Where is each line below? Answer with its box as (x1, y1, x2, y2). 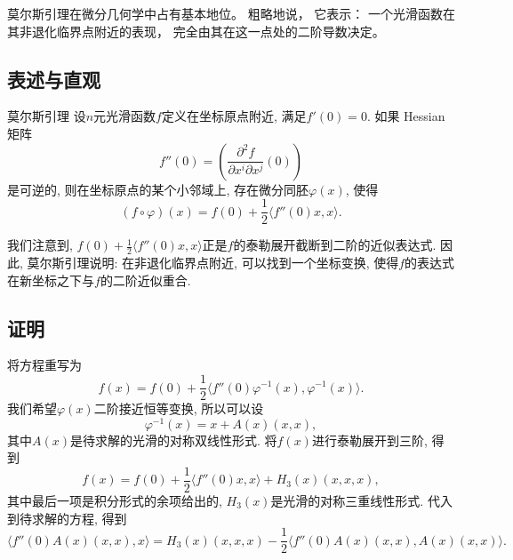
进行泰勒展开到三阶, (311, 430, 428, 449)
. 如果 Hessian (366, 107, 445, 125)
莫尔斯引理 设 (7, 107, 86, 125)
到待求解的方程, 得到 (7, 508, 127, 527)
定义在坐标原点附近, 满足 (161, 107, 307, 125)
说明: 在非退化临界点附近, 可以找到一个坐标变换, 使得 (89, 253, 399, 272)
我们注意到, (7, 236, 73, 254)
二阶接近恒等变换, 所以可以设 (93, 399, 264, 418)
